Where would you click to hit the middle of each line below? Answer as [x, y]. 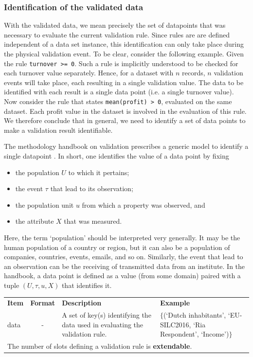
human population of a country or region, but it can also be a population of [117, 247]
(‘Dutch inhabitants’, [195, 315]
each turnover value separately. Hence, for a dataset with [89, 73]
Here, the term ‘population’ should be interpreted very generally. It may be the [122, 238]
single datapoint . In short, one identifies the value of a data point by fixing [117, 156]
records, [194, 73]
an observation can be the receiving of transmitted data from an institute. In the [125, 266]
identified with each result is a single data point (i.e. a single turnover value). [119, 92]
